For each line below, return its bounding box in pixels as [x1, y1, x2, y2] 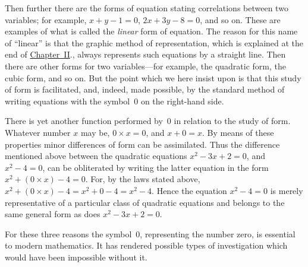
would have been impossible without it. [5, 250, 147, 263]
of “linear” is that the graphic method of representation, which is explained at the [5, 36, 304, 49]
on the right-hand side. [140, 94, 224, 107]
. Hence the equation [152, 184, 227, 196]
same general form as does [5, 208, 100, 220]
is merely [270, 184, 303, 196]
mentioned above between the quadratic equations [5, 150, 187, 162]
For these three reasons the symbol [5, 227, 132, 240]
